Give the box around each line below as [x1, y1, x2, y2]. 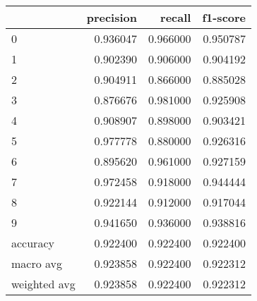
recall [160, 9, 191, 25]
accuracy [11, 235, 54, 251]
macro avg [11, 255, 63, 271]
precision [86, 9, 137, 25]
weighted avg [11, 276, 76, 292]
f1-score [202, 9, 246, 25]
